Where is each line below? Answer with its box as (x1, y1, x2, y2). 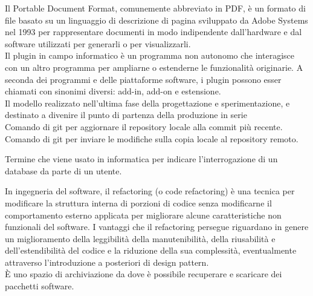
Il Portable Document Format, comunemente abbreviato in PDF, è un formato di (5, 2, 306, 14)
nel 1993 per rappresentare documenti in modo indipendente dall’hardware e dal (5, 25, 302, 38)
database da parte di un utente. (5, 164, 122, 177)
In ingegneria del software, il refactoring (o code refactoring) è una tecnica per (5, 185, 295, 197)
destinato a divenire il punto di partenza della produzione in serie (5, 108, 247, 121)
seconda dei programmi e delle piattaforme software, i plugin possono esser (5, 73, 282, 85)
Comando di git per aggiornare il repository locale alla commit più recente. (5, 120, 283, 133)
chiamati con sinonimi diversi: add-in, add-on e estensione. (5, 85, 221, 97)
